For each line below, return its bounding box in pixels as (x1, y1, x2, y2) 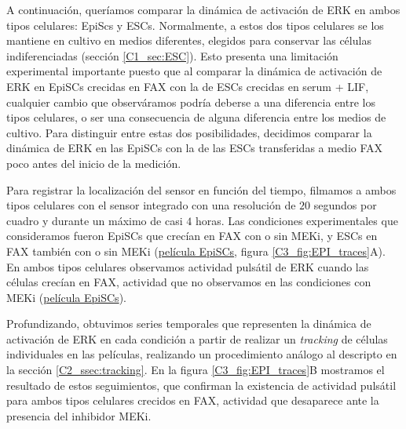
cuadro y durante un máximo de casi (6, 212, 183, 228)
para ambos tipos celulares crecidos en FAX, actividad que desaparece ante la (6, 392, 379, 409)
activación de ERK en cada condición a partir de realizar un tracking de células (6, 330, 388, 347)
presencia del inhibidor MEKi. (6, 407, 152, 424)
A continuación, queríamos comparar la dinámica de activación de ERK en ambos (6, 2, 401, 17)
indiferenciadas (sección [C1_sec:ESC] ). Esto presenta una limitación (6, 47, 338, 64)
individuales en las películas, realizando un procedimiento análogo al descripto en (6, 346, 397, 362)
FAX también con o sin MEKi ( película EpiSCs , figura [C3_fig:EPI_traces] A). (6, 242, 386, 259)
